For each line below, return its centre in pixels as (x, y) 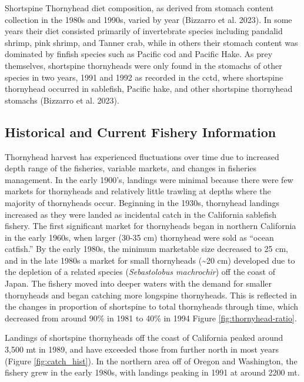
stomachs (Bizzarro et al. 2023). (62, 100)
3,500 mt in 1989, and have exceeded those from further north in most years (142, 349)
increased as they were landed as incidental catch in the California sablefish (141, 214)
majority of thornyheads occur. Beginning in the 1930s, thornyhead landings (142, 202)
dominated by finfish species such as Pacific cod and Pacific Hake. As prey (139, 54)
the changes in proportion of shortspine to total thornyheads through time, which (152, 306)
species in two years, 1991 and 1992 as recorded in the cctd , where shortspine (144, 77)
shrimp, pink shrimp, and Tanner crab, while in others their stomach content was (151, 42)
